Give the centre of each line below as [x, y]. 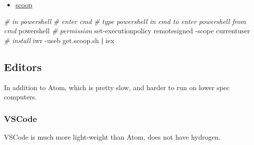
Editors [23, 66]
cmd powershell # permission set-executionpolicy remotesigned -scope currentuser [127, 31]
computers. [21, 97]
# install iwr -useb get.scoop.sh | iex [59, 40]
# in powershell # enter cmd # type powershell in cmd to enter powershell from [125, 21]
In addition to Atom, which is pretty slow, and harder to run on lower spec [117, 87]
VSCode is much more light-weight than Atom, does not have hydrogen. [112, 136]
